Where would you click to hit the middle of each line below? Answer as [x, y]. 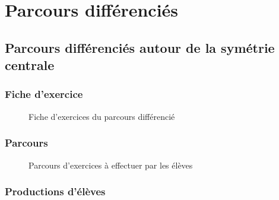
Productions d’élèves [55, 191]
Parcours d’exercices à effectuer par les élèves [111, 165]
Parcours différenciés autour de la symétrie [140, 47]
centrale [30, 65]
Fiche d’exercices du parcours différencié [102, 116]
